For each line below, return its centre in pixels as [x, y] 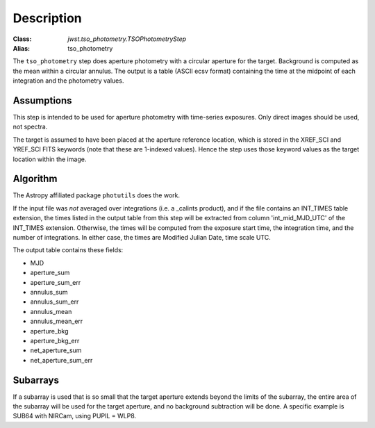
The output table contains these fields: [68, 250]
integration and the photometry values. [68, 81]
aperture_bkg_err [55, 340]
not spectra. [30, 127]
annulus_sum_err [55, 302]
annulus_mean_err [57, 321]
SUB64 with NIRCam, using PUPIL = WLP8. [75, 416]
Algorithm [35, 179]
